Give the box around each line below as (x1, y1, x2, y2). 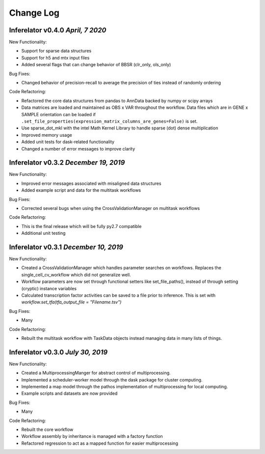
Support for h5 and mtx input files (21, 54, 90, 61)
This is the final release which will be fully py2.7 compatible (21, 223, 142, 229)
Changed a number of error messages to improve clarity (21, 146, 135, 151)
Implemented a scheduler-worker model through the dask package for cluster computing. (21, 377, 203, 382)
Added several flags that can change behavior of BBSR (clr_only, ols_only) (21, 62, 171, 68)
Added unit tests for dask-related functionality (21, 139, 115, 145)
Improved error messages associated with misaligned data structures (21, 180, 161, 186)
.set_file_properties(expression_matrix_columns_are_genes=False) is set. (21, 118, 198, 124)
